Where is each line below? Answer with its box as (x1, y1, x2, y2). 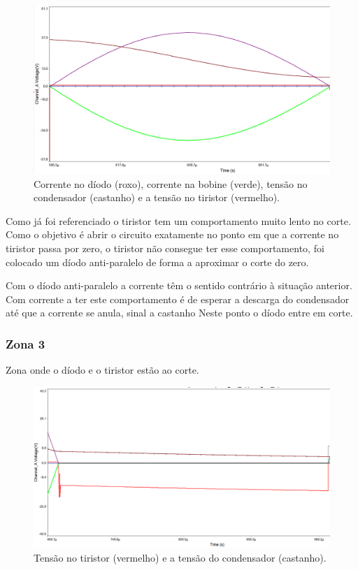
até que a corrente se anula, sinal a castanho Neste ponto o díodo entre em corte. (6, 305, 353, 320)
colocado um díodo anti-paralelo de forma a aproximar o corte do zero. (6, 254, 309, 269)
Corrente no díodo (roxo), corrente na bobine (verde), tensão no (34, 176, 308, 191)
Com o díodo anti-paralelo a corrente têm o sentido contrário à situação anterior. (6, 278, 352, 293)
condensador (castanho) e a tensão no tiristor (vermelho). (34, 190, 280, 205)
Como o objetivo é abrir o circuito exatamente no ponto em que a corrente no (6, 227, 339, 242)
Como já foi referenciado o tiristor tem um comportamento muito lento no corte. (6, 213, 351, 228)
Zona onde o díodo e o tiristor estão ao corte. (6, 363, 199, 377)
